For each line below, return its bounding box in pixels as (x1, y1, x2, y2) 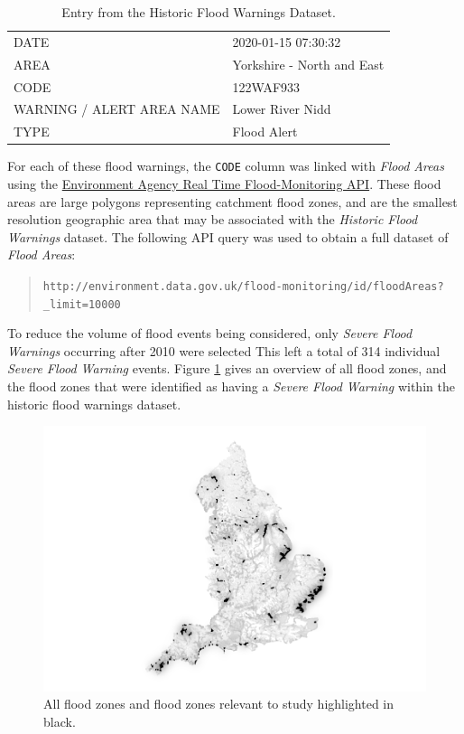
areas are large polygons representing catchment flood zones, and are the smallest (7, 192, 458, 211)
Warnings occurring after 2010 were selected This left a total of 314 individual (7, 341, 441, 360)
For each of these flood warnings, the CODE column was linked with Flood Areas (7, 156, 444, 175)
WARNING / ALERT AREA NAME (14, 99, 220, 118)
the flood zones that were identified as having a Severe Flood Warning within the (7, 377, 455, 396)
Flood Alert (232, 122, 298, 141)
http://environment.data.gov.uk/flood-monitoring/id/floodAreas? (42, 279, 444, 293)
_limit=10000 (42, 297, 121, 311)
